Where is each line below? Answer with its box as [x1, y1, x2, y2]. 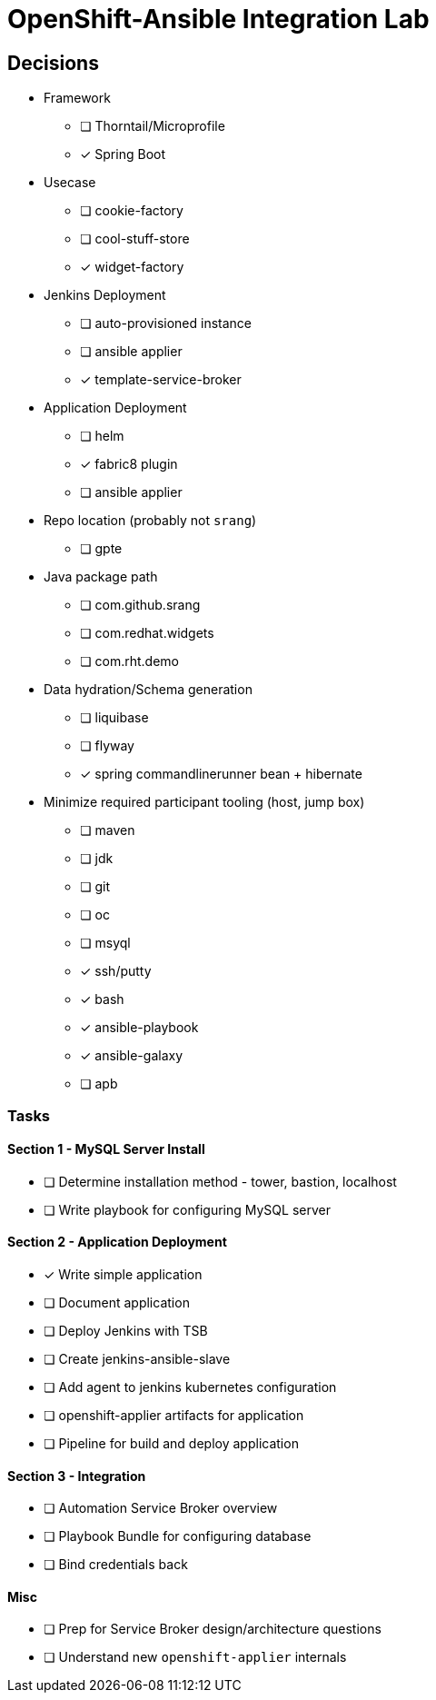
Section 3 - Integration [7, 1467, 146, 1484]
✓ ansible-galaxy [80, 1048, 183, 1064]
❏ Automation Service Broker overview [44, 1500, 278, 1516]
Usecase [44, 174, 96, 191]
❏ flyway [80, 738, 134, 754]
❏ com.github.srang [80, 597, 201, 613]
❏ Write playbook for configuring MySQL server [44, 1201, 331, 1218]
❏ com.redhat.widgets [80, 625, 214, 641]
